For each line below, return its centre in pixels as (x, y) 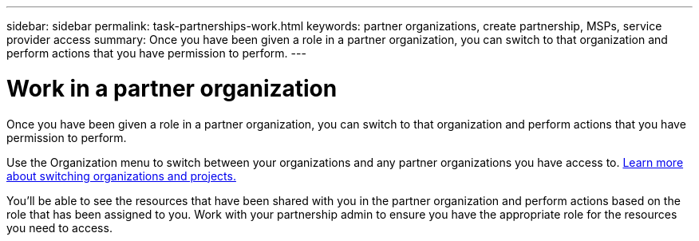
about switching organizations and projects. (121, 176)
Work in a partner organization (172, 88)
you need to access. (59, 227)
